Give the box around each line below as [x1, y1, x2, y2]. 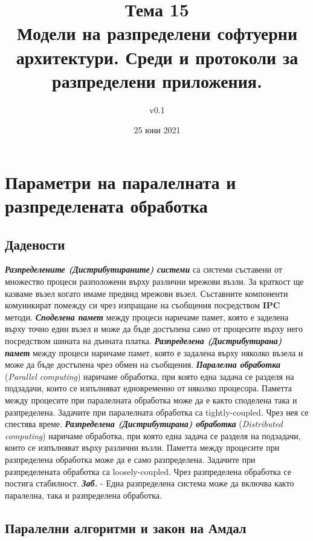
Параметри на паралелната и [5, 169, 236, 194]
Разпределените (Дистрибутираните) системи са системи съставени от [5, 263, 282, 276]
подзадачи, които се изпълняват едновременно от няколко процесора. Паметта [5, 382, 292, 394]
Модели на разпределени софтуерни [16, 21, 298, 45]
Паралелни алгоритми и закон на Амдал [5, 518, 247, 537]
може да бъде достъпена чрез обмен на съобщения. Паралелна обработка [5, 358, 280, 371]
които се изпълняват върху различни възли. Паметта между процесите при [5, 441, 280, 454]
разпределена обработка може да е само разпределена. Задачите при [5, 453, 256, 465]
